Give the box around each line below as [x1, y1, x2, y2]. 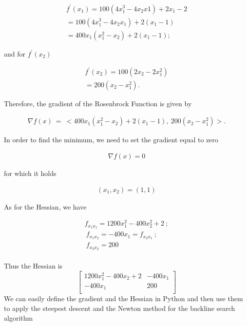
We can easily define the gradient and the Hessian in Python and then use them [4, 293, 243, 304]
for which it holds [4, 168, 57, 178]
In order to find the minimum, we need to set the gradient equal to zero [4, 134, 219, 145]
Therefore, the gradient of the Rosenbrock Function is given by [4, 98, 192, 108]
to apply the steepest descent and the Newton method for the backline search [4, 303, 235, 313]
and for [4, 48, 26, 58]
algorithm [4, 312, 33, 323]
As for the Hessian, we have [4, 201, 87, 211]
